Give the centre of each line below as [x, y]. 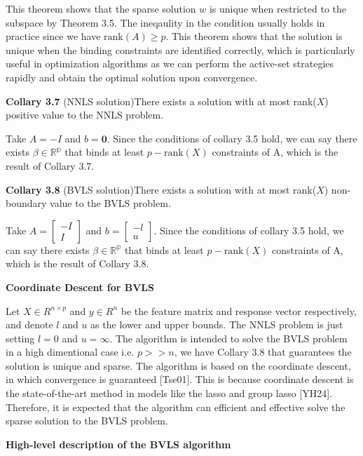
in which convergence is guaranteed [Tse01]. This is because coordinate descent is [180, 379]
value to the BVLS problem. [110, 203]
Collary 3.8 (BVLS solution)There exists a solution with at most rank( [161, 189]
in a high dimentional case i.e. [70, 352]
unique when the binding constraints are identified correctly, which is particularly [180, 49]
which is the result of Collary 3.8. [77, 263]
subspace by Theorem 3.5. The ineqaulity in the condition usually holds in [165, 22]
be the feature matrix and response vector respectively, [239, 310]
